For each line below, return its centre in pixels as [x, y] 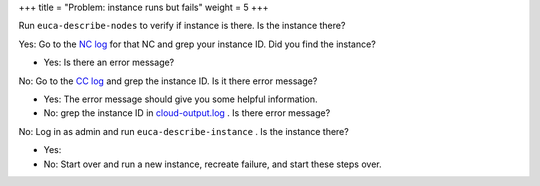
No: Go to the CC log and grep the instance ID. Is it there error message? [168, 81]
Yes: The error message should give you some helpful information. [180, 99]
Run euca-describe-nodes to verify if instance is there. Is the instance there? [182, 26]
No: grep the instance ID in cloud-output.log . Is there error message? [187, 113]
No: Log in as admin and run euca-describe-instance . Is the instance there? [183, 131]
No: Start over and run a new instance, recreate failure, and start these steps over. [212, 164]
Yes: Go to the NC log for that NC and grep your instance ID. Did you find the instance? [197, 44]
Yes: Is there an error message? [109, 62]
